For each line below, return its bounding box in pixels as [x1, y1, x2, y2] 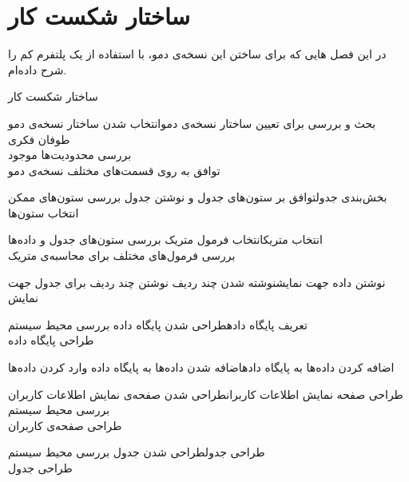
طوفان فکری [8, 130, 70, 147]
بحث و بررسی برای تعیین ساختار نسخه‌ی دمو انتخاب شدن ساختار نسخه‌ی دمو [8, 114, 376, 131]
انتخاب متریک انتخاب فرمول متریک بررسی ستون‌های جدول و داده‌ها [8, 231, 323, 248]
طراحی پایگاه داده [8, 332, 94, 349]
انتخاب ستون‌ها [8, 204, 79, 221]
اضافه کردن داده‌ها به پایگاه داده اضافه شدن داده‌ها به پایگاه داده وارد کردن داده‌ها [8, 359, 395, 376]
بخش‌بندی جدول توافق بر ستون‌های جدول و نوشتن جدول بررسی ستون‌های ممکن [8, 189, 387, 205]
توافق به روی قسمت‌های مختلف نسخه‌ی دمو [8, 161, 220, 178]
